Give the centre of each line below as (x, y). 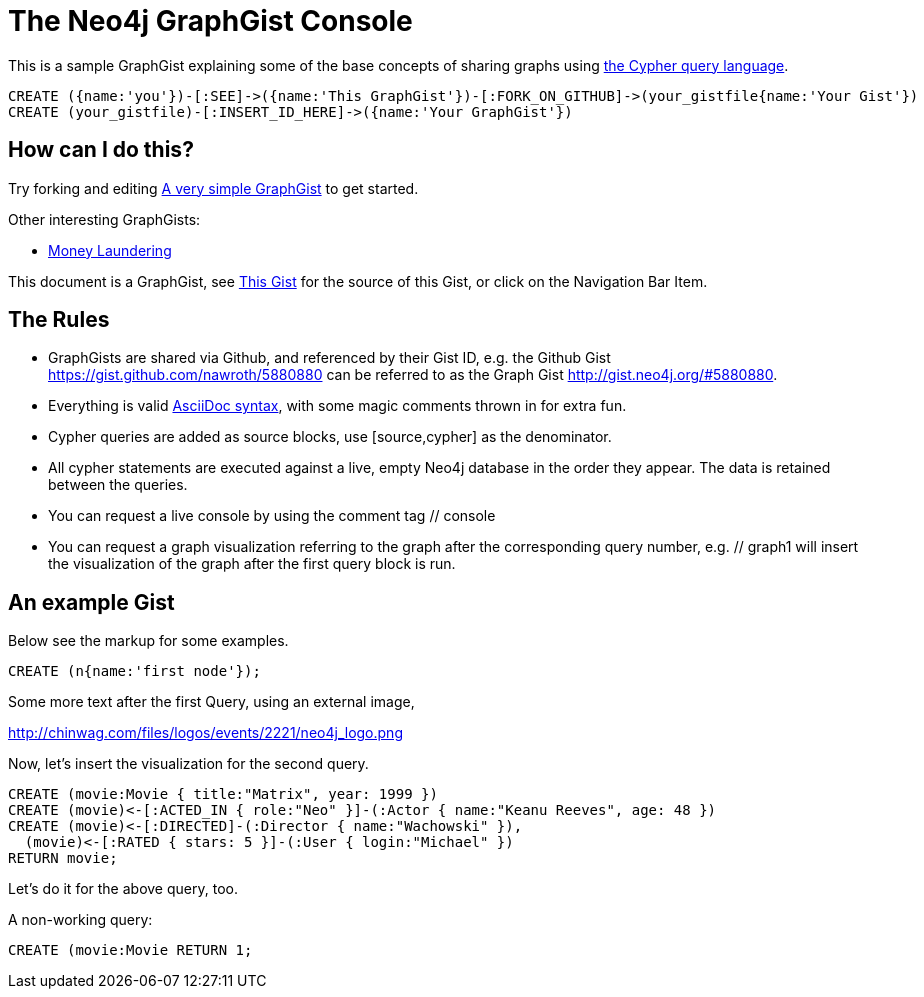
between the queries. (118, 485)
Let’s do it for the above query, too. (123, 889)
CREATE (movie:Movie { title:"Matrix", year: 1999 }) (223, 794)
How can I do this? (101, 150)
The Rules (59, 320)
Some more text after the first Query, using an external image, (211, 702)
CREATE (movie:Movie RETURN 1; (130, 950)
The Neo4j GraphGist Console (210, 21)
